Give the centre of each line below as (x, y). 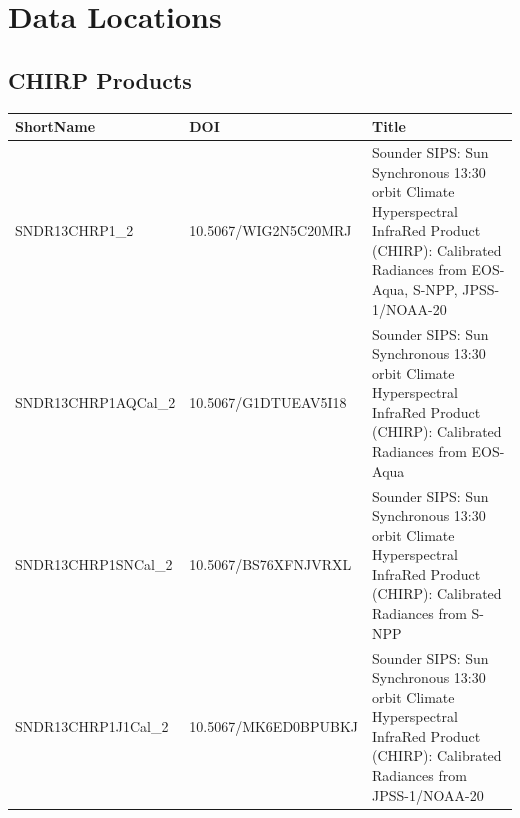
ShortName (55, 126)
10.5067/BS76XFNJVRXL (270, 564)
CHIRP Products (100, 79)
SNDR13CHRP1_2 (74, 230)
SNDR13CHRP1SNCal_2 (94, 564)
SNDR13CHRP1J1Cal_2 (92, 726)
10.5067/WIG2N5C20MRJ (270, 230)
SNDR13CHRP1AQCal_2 (95, 402)
